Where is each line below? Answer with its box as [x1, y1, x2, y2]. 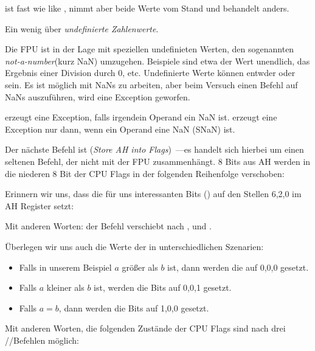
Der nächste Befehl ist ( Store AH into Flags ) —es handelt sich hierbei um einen [5, 143, 304, 156]
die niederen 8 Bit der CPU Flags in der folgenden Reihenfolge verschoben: [5, 167, 285, 179]
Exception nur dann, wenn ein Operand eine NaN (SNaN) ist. [5, 122, 235, 135]
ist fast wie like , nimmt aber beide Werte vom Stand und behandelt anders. [5, 2, 289, 14]
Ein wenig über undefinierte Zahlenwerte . [5, 22, 159, 35]
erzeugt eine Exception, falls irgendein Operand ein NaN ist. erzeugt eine [5, 111, 277, 123]
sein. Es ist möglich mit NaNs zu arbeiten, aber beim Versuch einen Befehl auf [5, 78, 298, 91]
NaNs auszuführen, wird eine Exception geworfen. [5, 90, 190, 103]
